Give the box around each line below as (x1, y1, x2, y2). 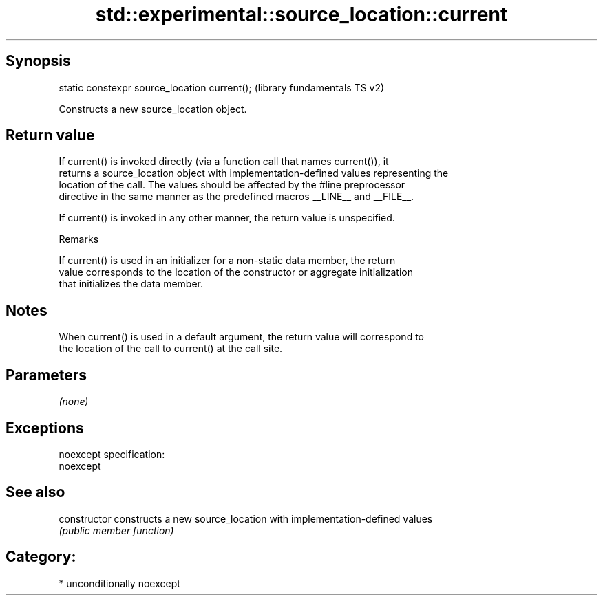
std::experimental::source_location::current (95, 3, 508, 26)
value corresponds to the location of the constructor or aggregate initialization (59, 266, 413, 278)
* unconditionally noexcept (59, 577, 180, 589)
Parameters (6, 366, 87, 384)
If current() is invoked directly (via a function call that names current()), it (59, 155, 389, 168)
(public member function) (59, 524, 174, 536)
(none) (59, 395, 89, 408)
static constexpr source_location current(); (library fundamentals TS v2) (59, 81, 385, 94)
